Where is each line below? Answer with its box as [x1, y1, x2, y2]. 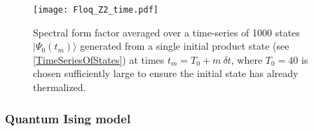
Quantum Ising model [5, 109, 131, 127]
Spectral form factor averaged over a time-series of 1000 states [33, 25, 300, 39]
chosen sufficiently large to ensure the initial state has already [33, 66, 299, 81]
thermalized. [33, 80, 86, 95]
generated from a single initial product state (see [80, 39, 289, 53]
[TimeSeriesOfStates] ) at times [33, 52, 165, 67]
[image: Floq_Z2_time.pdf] [33, 5, 158, 15]
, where [231, 52, 263, 67]
